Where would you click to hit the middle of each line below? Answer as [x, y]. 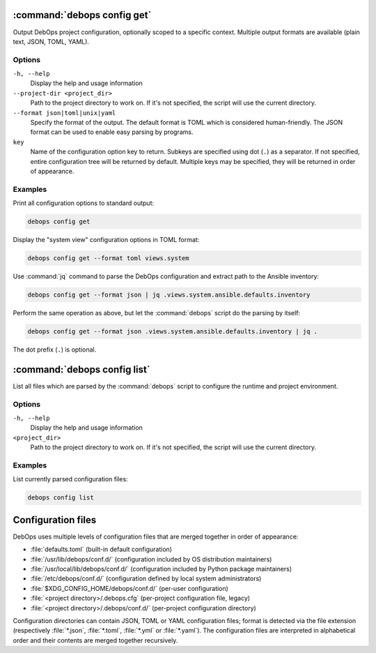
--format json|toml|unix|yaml [64, 113]
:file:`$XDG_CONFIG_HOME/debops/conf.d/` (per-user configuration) [130, 588]
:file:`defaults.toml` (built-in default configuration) [101, 549]
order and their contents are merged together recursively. [95, 640]
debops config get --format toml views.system [108, 258]
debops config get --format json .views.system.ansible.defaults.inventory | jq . [173, 331]
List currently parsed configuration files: [70, 479]
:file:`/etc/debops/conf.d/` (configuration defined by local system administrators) [146, 578]
